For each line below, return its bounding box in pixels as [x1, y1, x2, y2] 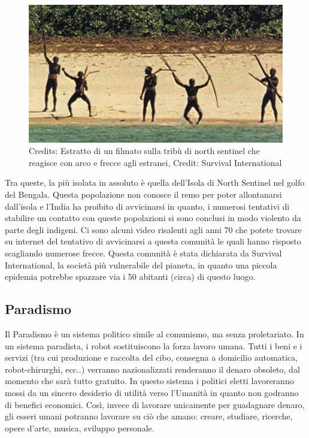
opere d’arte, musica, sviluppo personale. [5, 421, 154, 434]
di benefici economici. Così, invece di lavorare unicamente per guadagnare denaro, [5, 398, 305, 410]
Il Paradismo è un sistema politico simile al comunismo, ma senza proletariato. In [5, 327, 304, 340]
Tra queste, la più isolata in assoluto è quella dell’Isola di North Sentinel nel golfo [5, 176, 305, 189]
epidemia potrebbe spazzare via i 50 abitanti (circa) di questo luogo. [5, 270, 256, 283]
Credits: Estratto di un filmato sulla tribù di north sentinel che [29, 144, 260, 157]
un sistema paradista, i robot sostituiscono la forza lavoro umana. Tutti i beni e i [5, 339, 302, 352]
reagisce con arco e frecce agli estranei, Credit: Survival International [29, 156, 282, 168]
